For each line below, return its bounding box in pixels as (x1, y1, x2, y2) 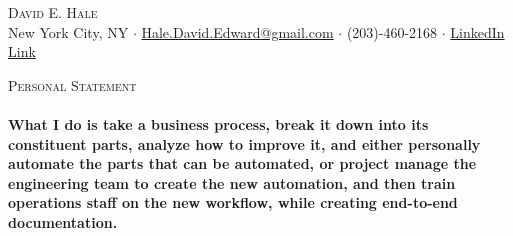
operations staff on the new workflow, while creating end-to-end (8, 192, 458, 213)
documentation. (8, 211, 118, 232)
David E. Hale (8, 2, 98, 22)
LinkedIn (450, 21, 505, 42)
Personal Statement (8, 74, 137, 95)
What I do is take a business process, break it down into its (8, 113, 429, 134)
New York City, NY (8, 21, 129, 42)
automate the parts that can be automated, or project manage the (8, 153, 477, 174)
